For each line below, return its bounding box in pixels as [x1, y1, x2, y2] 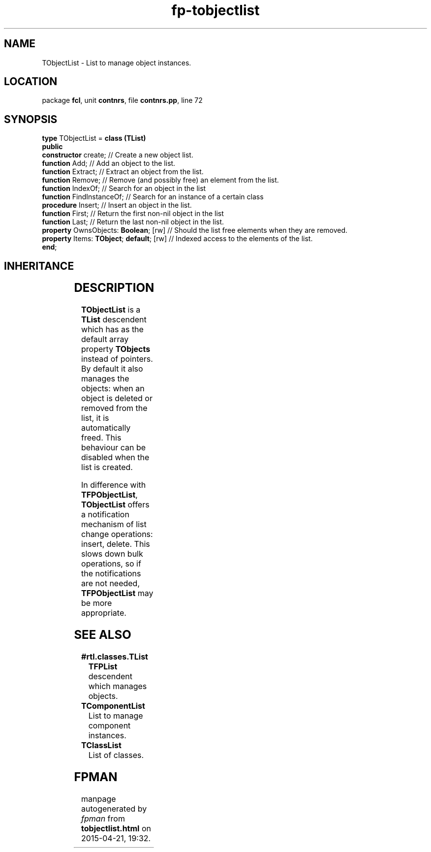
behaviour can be [81, 442, 146, 453]
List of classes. [88, 750, 144, 760]
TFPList [88, 661, 118, 671]
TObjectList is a [81, 305, 141, 315]
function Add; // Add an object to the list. [42, 159, 176, 168]
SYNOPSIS [4, 113, 58, 126]
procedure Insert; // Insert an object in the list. [42, 201, 192, 210]
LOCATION [4, 75, 58, 88]
